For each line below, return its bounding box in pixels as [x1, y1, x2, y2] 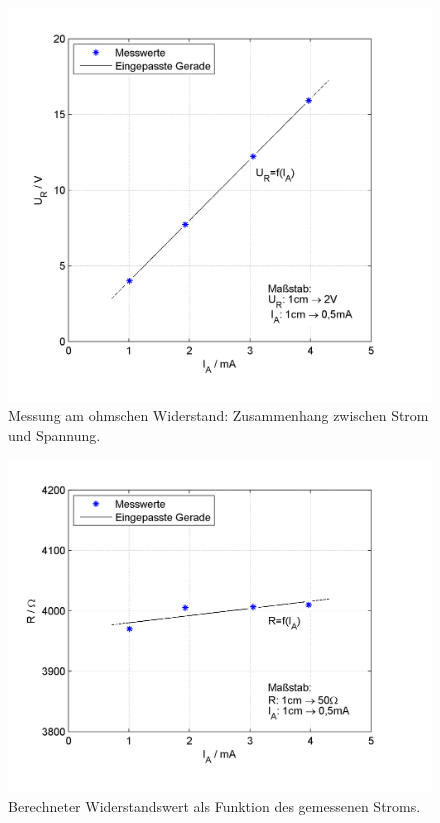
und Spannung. [8, 424, 101, 445]
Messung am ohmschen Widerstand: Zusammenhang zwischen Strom [8, 405, 429, 426]
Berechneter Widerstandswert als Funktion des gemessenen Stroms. [8, 795, 421, 816]
